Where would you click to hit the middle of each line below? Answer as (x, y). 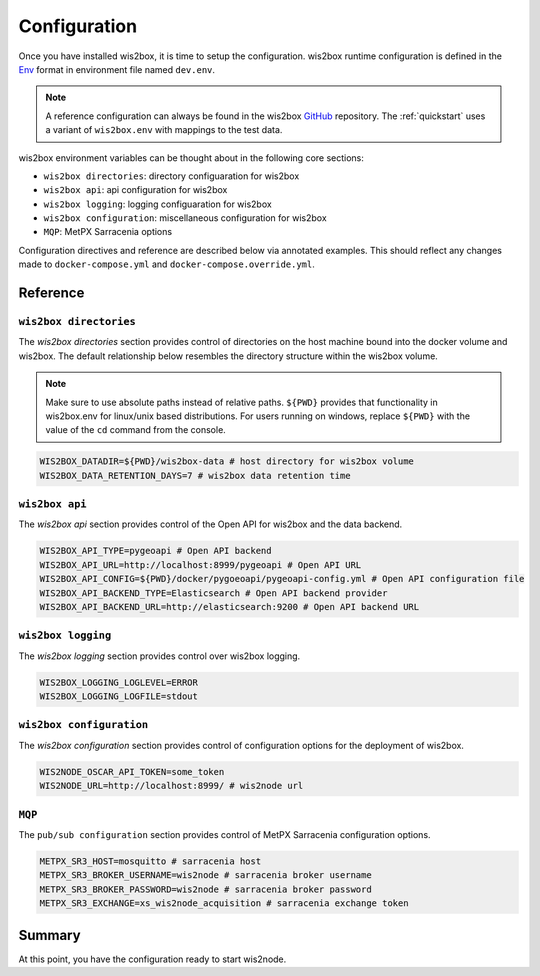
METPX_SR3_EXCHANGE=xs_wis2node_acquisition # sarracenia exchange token (224, 903)
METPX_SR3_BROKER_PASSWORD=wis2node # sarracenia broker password (205, 889)
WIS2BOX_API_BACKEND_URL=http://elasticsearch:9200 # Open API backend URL (229, 606)
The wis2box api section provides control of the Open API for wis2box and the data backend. (210, 524)
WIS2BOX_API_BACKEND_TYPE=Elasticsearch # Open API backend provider (213, 593)
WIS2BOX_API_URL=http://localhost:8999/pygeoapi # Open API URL (200, 564)
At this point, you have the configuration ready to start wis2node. (152, 959)
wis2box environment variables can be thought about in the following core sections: (191, 157)
